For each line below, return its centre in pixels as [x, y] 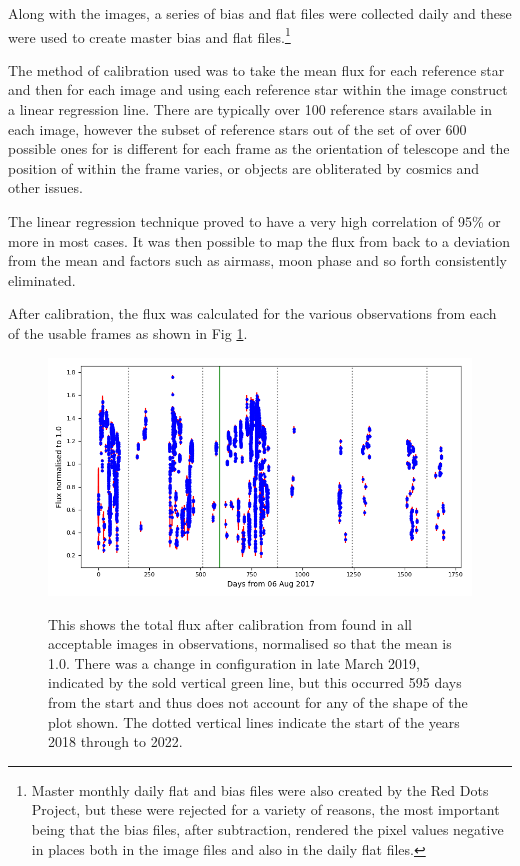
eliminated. [42, 279]
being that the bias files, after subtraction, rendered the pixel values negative [267, 829]
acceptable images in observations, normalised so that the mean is [250, 643]
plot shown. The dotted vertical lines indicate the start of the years [254, 721]
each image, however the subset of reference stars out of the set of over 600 [237, 128]
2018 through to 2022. [115, 741]
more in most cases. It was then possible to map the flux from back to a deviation [259, 240]
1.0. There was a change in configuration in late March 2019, [234, 662]
